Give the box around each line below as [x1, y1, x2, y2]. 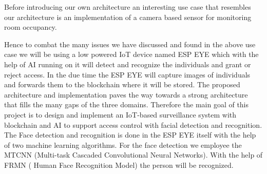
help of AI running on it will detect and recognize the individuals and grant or [4, 59, 251, 69]
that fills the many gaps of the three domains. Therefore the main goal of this [4, 99, 249, 110]
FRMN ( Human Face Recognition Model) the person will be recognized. [4, 159, 234, 170]
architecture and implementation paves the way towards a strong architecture [4, 89, 248, 100]
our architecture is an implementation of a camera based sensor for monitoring [4, 11, 252, 22]
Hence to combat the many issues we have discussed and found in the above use [4, 38, 256, 49]
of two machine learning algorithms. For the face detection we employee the [4, 139, 242, 150]
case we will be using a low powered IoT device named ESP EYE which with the [4, 49, 259, 60]
